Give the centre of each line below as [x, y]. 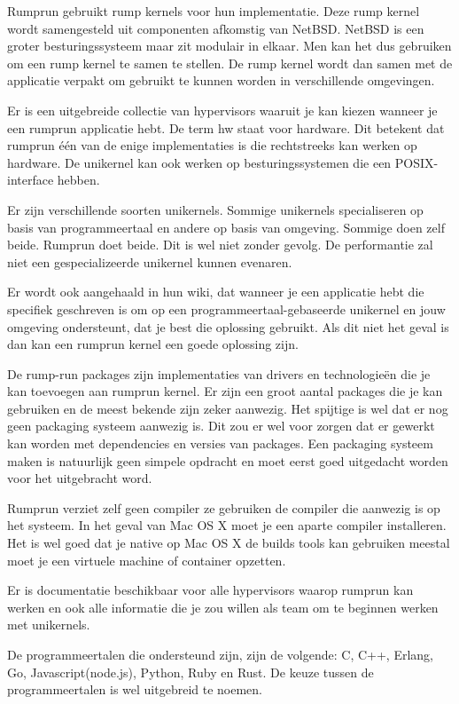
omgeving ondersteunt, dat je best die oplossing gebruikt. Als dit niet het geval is [228, 326]
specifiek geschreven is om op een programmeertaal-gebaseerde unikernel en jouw [226, 308]
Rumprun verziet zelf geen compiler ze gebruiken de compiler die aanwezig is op [224, 507]
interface [31, 180]
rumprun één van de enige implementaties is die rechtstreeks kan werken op [212, 145]
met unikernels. [49, 625]
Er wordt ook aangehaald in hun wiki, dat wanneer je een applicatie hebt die [216, 292]
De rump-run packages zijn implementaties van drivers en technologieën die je [219, 373]
